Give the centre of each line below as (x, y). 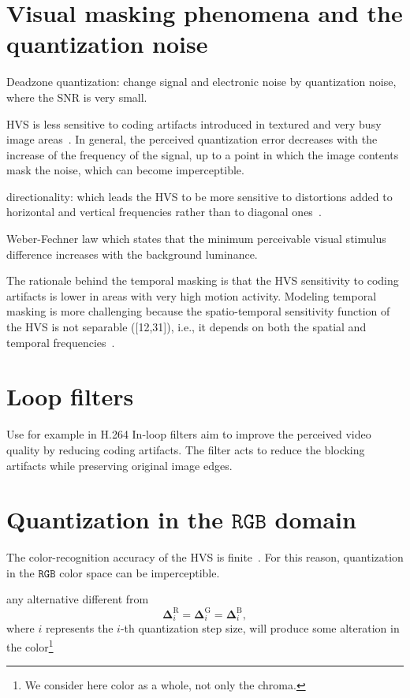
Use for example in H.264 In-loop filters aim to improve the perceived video (189, 434)
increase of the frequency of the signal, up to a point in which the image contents (203, 154)
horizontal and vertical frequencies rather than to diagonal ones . (164, 212)
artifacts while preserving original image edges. (119, 465)
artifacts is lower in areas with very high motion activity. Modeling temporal (192, 295)
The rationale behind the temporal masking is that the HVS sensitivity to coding (203, 280)
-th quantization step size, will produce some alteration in (260, 628)
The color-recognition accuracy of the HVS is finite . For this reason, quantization (205, 557)
